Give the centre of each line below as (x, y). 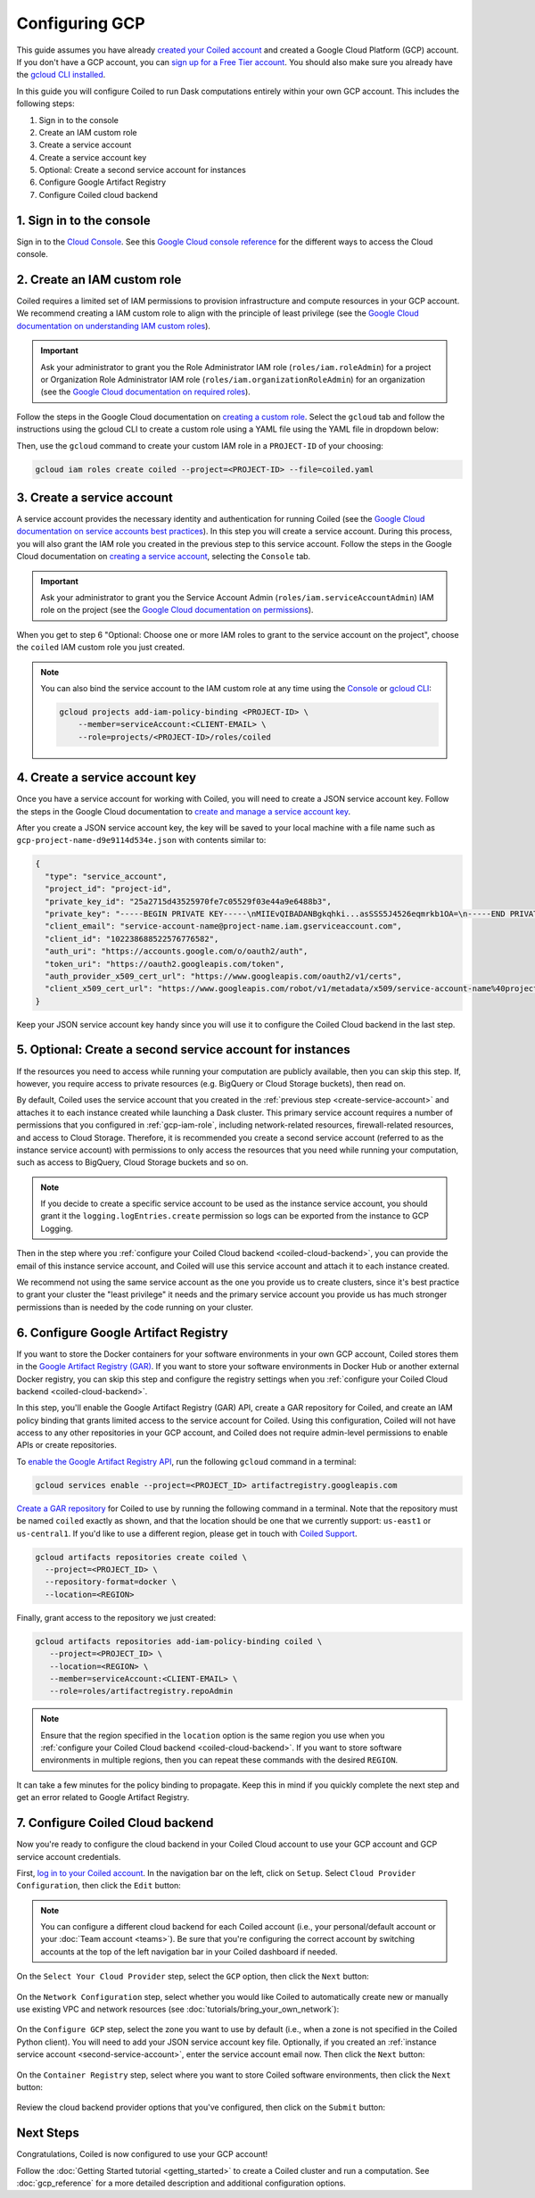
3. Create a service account (95, 497)
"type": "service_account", (106, 876)
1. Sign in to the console (83, 220)
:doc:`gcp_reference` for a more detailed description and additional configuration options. (181, 2183)
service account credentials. (69, 1856)
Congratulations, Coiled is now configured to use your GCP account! (142, 2154)
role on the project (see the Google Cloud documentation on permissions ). (177, 610)
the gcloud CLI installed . (61, 75)
